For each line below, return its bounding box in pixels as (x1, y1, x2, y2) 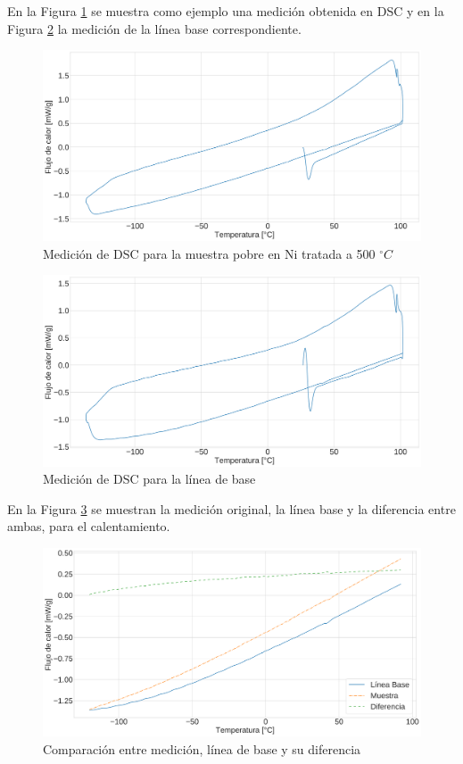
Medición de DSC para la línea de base (43, 469, 256, 488)
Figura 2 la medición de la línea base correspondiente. (7, 19, 302, 37)
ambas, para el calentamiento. (7, 517, 170, 536)
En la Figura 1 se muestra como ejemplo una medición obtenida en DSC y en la (7, 2, 444, 20)
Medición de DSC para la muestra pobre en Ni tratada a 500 (43, 244, 376, 262)
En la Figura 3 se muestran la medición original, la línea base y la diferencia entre (7, 499, 456, 518)
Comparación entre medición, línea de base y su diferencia (43, 740, 361, 759)
